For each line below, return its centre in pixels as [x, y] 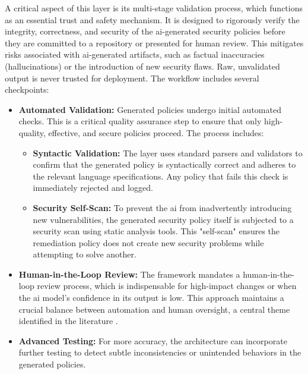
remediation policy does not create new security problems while [148, 242]
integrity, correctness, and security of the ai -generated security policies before [145, 31]
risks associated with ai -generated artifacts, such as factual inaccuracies [135, 54]
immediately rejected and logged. [93, 188]
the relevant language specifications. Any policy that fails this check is [161, 176]
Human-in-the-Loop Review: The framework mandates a [129, 274]
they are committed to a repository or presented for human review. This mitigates [154, 43]
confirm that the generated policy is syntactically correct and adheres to [164, 164]
